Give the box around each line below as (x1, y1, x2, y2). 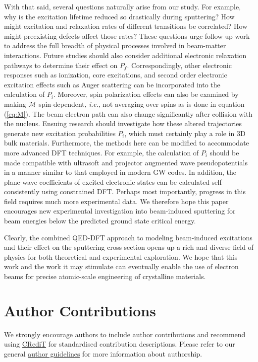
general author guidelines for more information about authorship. (4, 348, 202, 359)
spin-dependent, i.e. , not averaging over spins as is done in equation (39, 98, 245, 109)
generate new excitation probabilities (4, 128, 116, 138)
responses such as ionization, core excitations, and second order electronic (4, 70, 227, 80)
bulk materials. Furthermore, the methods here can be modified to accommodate (4, 138, 249, 148)
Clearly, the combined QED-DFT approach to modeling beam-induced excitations (4, 232, 253, 242)
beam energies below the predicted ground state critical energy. (4, 216, 196, 226)
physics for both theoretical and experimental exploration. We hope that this (4, 251, 238, 262)
